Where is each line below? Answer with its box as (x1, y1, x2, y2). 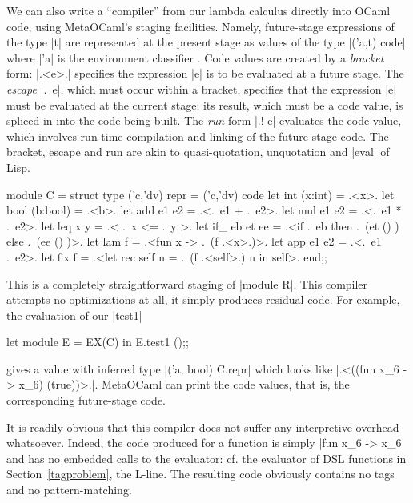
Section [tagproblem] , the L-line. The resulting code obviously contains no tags (6, 465, 395, 482)
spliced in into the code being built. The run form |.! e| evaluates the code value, (6, 112, 402, 129)
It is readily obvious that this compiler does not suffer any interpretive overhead (6, 418, 399, 435)
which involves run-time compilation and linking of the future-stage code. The (6, 127, 389, 144)
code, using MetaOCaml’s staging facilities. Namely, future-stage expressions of (6, 18, 395, 34)
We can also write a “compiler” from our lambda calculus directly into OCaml (6, 2, 391, 18)
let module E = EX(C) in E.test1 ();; (6, 333, 189, 350)
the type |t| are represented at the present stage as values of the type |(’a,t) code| (6, 34, 406, 50)
